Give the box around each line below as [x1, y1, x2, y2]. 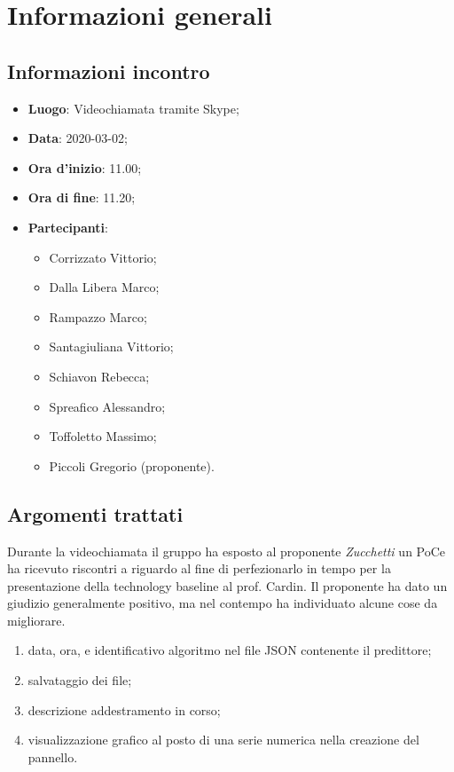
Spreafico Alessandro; [49, 397, 166, 415]
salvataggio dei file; [27, 671, 132, 689]
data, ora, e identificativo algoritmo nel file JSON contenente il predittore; [27, 641, 432, 659]
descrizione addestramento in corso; [27, 700, 221, 719]
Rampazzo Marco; [49, 307, 147, 326]
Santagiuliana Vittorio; [49, 337, 174, 356]
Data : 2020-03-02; [27, 129, 128, 147]
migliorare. [7, 611, 66, 629]
